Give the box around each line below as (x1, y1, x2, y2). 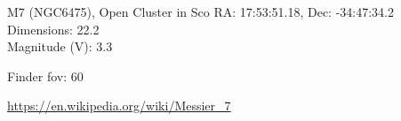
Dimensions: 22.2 (7, 19, 100, 38)
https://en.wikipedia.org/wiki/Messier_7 (7, 96, 231, 115)
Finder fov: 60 (7, 66, 84, 85)
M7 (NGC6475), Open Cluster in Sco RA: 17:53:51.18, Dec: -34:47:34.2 (7, 3, 395, 20)
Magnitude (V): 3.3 (7, 37, 113, 56)
